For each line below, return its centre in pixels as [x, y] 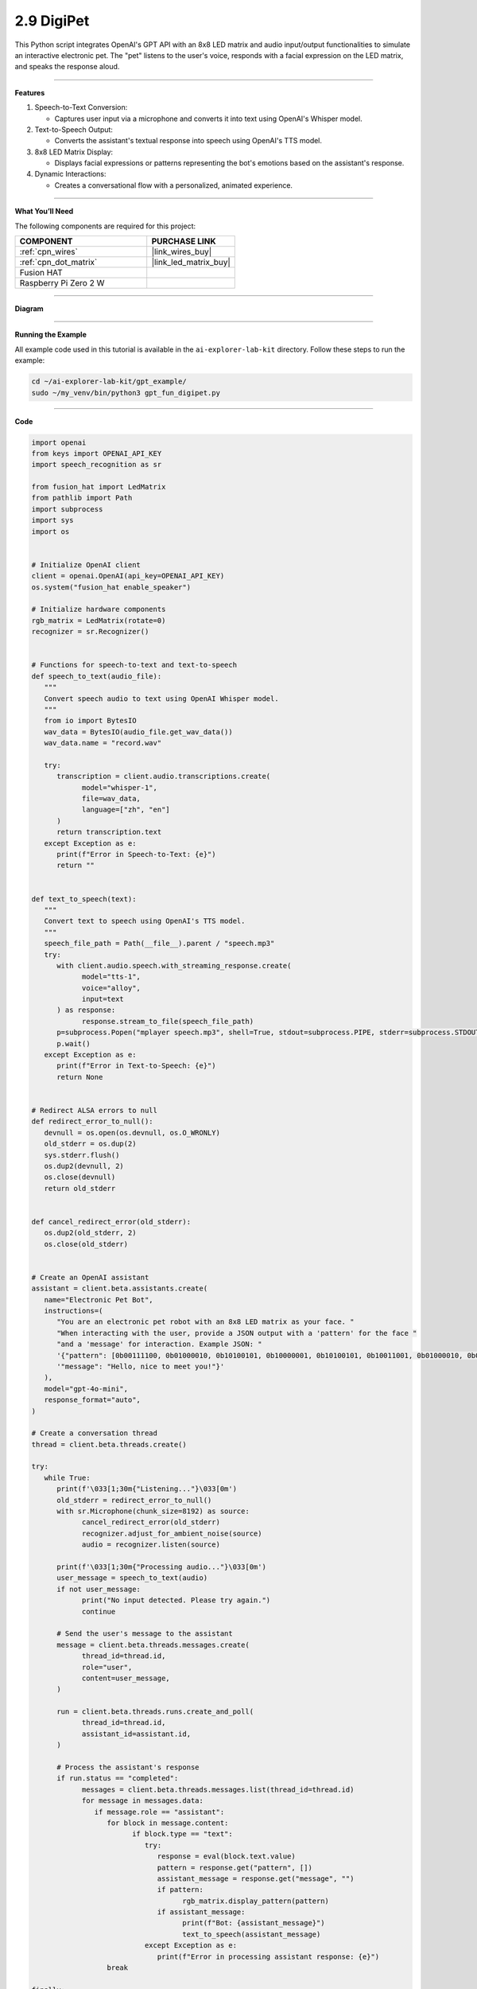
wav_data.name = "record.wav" [103, 743]
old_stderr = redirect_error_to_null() [134, 1500]
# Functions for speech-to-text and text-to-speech [134, 665]
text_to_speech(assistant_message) [252, 1934]
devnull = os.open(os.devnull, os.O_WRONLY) [132, 1133]
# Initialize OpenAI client [86, 564]
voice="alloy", [111, 988]
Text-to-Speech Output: [74, 129]
